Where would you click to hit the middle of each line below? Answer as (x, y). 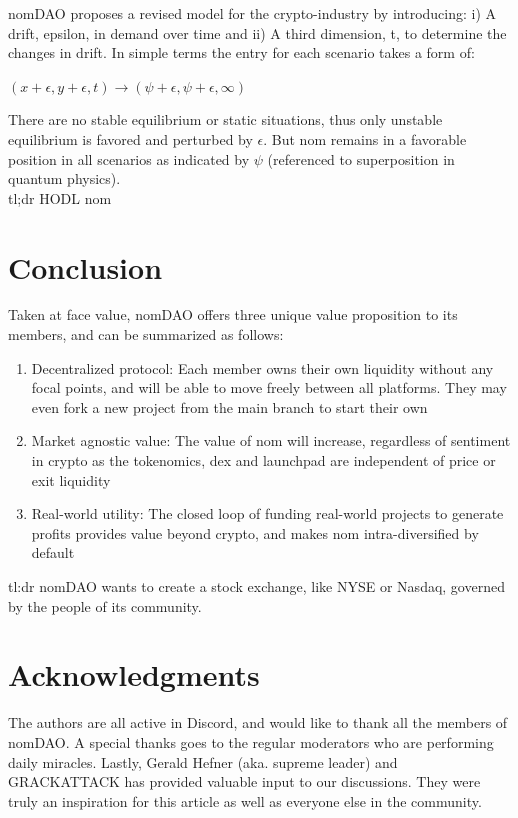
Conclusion (85, 266)
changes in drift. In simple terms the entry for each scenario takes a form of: (241, 52)
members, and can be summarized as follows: (146, 334)
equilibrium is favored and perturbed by (130, 138)
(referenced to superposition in (361, 158)
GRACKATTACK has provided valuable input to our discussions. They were (244, 781)
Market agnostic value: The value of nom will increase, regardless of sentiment (271, 440)
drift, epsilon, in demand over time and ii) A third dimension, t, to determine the (257, 32)
